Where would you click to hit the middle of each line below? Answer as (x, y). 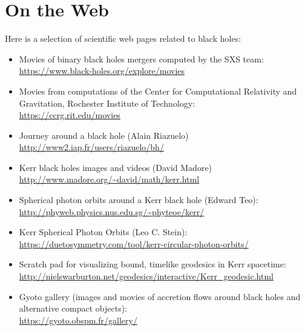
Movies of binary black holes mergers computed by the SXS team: (141, 59)
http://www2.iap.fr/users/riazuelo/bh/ (91, 147)
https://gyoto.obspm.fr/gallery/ (78, 320)
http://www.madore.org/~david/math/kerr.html (109, 179)
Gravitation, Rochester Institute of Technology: (107, 103)
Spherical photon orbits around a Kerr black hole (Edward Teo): (139, 200)
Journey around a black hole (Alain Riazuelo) (104, 135)
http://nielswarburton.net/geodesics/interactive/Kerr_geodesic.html (146, 276)
